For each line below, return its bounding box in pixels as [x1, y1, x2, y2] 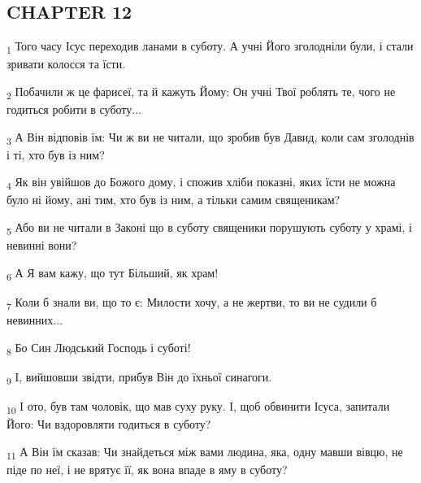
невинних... [7, 311, 63, 329]
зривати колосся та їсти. [7, 55, 126, 72]
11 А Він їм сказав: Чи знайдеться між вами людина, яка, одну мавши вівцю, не [7, 442, 403, 462]
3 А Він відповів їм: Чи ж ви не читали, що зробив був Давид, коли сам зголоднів [7, 128, 414, 147]
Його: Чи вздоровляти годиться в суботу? [7, 416, 211, 433]
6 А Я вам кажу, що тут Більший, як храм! [7, 263, 219, 283]
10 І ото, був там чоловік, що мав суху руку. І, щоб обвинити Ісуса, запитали [7, 397, 390, 416]
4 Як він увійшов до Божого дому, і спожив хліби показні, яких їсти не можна [7, 173, 396, 193]
